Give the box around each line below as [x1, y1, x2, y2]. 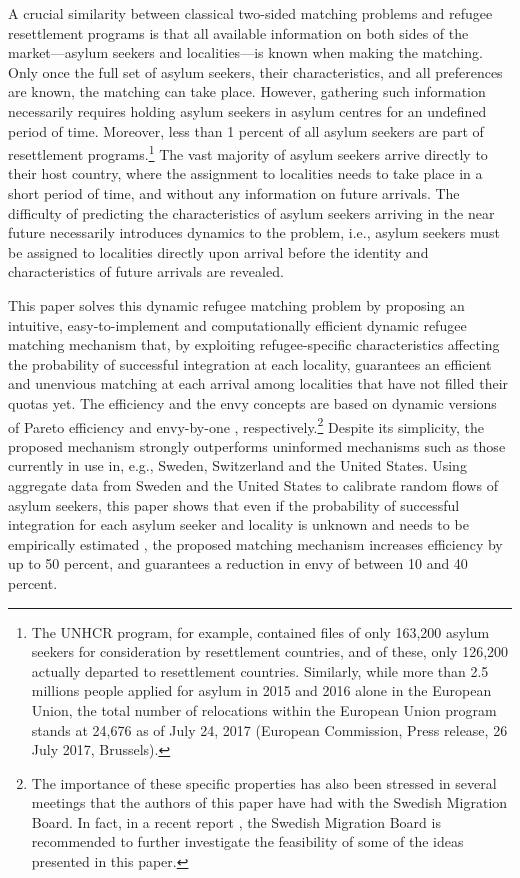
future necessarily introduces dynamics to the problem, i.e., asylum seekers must [8, 222, 500, 243]
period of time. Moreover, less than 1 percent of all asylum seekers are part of [8, 120, 484, 141]
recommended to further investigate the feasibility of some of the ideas [31, 831, 464, 852]
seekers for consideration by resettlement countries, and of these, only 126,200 [31, 641, 509, 662]
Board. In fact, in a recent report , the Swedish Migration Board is [31, 811, 441, 832]
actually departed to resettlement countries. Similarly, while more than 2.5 [31, 660, 489, 681]
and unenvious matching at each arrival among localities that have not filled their [8, 373, 509, 394]
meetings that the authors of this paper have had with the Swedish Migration [31, 792, 508, 813]
